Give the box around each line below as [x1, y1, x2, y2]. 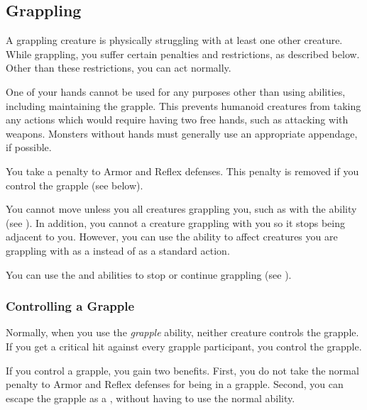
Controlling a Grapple [6, 297, 135, 315]
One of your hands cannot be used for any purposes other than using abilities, [6, 84, 346, 99]
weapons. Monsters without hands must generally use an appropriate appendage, [6, 126, 358, 140]
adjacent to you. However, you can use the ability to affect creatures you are [6, 229, 338, 244]
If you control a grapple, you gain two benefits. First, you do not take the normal [6, 362, 359, 377]
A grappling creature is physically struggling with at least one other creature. [6, 33, 343, 48]
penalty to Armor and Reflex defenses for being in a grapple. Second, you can [6, 377, 344, 392]
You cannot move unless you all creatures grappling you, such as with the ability [6, 201, 357, 216]
